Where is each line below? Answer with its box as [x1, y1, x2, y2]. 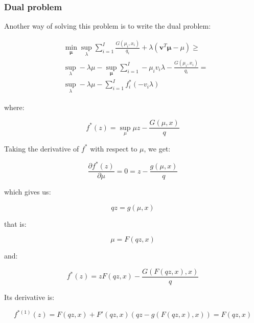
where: [4, 101, 25, 112]
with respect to [90, 143, 137, 154]
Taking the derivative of [4, 143, 79, 154]
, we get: [144, 143, 171, 154]
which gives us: [4, 186, 51, 197]
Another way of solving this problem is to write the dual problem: [4, 20, 211, 31]
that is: [4, 218, 27, 229]
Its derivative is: [4, 291, 55, 302]
